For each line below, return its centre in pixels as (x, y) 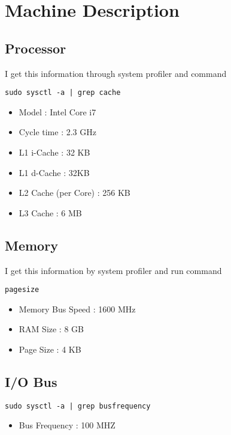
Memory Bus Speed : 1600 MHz (77, 309)
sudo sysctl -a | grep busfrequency (78, 406)
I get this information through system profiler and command (116, 73)
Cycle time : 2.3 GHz (57, 132)
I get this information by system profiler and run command (113, 270)
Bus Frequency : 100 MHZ (67, 425)
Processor (36, 48)
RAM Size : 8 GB (51, 329)
